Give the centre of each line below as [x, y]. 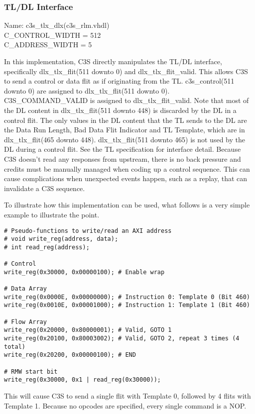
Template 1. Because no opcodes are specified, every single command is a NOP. [125, 405]
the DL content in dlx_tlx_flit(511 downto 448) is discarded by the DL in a [120, 110]
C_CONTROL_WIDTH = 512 [53, 35]
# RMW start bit [31, 371]
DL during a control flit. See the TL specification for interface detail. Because [123, 149]
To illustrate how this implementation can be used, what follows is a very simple [127, 205]
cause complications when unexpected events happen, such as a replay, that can [126, 178]
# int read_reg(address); [47, 247]
